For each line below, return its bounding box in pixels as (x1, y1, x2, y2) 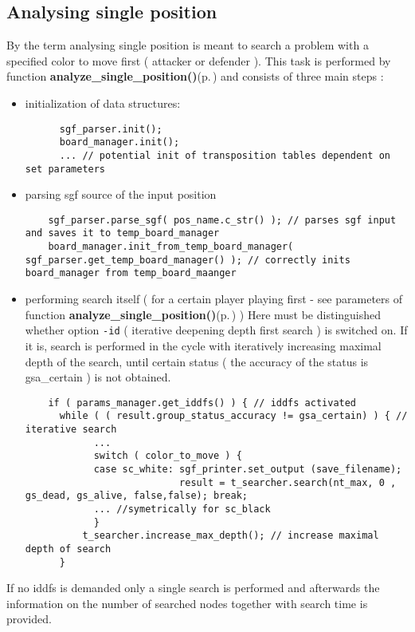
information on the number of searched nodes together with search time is (6, 594, 368, 611)
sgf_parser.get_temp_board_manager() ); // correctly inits (25, 254, 350, 266)
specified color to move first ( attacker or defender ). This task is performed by (6, 52, 391, 69)
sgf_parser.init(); (59, 123, 162, 135)
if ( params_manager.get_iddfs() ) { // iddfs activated (48, 397, 357, 409)
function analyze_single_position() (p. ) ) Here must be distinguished (25, 306, 382, 322)
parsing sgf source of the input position (25, 186, 217, 203)
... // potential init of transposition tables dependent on (59, 149, 390, 161)
